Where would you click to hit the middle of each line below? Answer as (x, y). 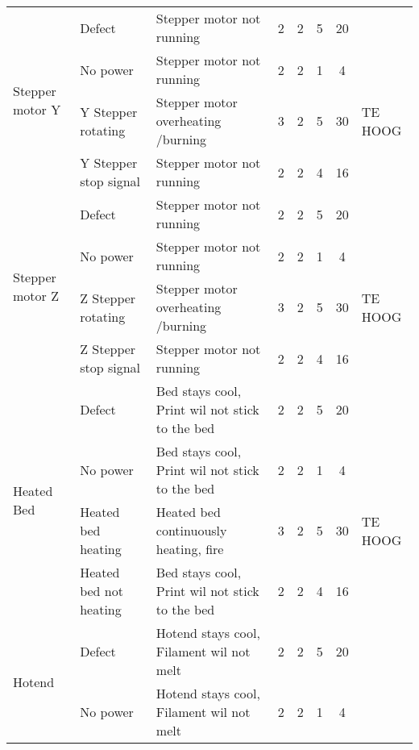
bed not (102, 591)
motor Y (37, 109)
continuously (191, 530)
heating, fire (190, 549)
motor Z (36, 295)
